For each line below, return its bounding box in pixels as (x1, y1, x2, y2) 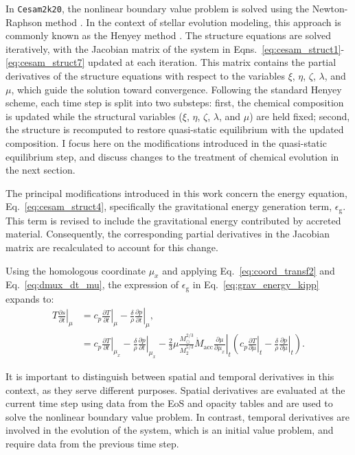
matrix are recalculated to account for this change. (5, 240, 218, 255)
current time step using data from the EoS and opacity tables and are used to (5, 396, 333, 410)
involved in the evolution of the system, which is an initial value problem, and (5, 423, 334, 437)
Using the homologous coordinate (5, 263, 146, 277)
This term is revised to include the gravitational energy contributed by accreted (5, 213, 341, 227)
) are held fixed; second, (249, 108, 350, 123)
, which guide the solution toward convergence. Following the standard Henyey (11, 82, 342, 96)
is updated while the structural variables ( (5, 108, 183, 123)
